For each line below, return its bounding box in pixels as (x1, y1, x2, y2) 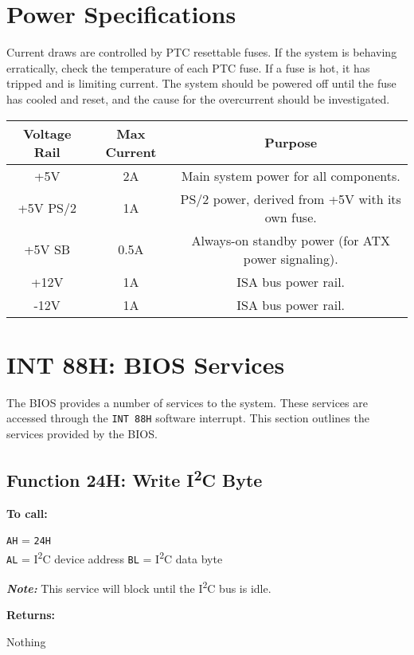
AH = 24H (6, 531, 52, 548)
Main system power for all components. (181, 166, 400, 185)
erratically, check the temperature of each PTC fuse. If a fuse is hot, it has (6, 59, 370, 76)
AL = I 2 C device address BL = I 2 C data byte (6, 547, 223, 567)
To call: (6, 504, 48, 521)
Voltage (22, 124, 72, 143)
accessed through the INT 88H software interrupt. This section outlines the (6, 410, 369, 426)
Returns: (6, 606, 56, 623)
